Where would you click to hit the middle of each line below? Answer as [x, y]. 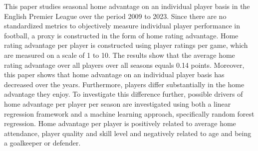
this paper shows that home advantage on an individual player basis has [114, 75]
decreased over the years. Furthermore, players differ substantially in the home [124, 84]
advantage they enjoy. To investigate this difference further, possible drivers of [124, 94]
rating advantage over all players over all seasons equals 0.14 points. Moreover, [124, 65]
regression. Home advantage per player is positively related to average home [120, 123]
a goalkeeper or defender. [42, 143]
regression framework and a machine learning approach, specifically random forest [129, 113]
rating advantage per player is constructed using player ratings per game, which [126, 45]
